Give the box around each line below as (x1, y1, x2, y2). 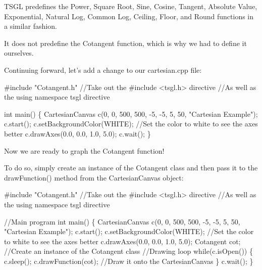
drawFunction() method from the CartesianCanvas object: (4, 172, 184, 183)
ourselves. (4, 48, 34, 58)
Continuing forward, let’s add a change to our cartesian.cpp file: (4, 64, 202, 75)
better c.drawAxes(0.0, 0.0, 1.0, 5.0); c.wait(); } (4, 128, 151, 139)
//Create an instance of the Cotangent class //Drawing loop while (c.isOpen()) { (4, 246, 253, 256)
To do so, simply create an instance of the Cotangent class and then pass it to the (4, 162, 258, 173)
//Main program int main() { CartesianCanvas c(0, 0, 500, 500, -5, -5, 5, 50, (4, 216, 240, 227)
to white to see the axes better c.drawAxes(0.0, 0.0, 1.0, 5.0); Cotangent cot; (4, 236, 241, 246)
